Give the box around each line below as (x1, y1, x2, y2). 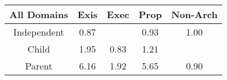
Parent (25, 59, 53, 72)
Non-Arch (171, 8, 218, 21)
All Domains (9, 8, 68, 21)
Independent (13, 25, 64, 39)
